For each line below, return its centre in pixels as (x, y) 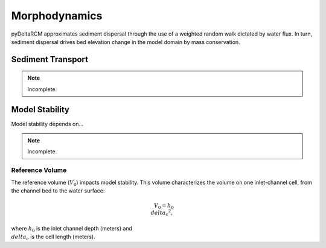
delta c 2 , (162, 213)
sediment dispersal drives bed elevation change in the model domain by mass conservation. (126, 42)
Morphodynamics (57, 16)
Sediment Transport (50, 59)
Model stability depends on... (47, 124)
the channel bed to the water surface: (58, 191)
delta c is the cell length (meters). (53, 237)
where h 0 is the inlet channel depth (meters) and (72, 229)
